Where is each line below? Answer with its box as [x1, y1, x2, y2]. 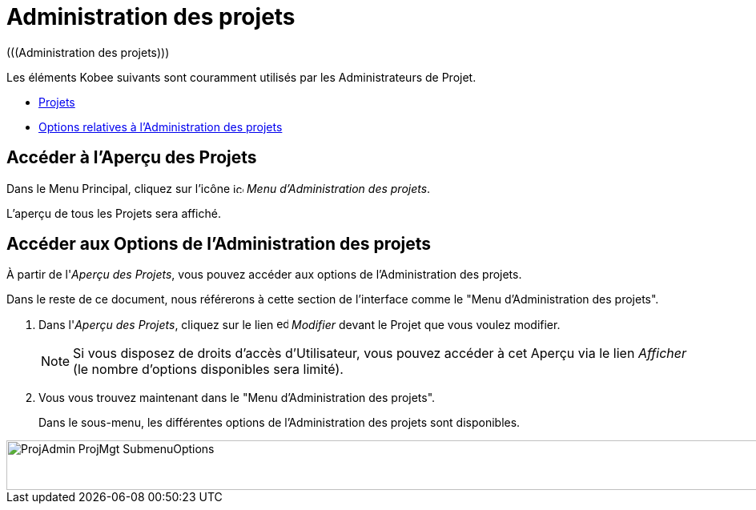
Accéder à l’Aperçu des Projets [6, 147, 257, 168]
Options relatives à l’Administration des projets [38, 119, 283, 134]
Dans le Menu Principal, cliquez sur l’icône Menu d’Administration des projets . [6, 181, 431, 195]
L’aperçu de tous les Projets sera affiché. [6, 206, 221, 220]
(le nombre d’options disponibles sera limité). [73, 361, 344, 378]
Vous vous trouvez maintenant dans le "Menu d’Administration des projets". [38, 391, 436, 405]
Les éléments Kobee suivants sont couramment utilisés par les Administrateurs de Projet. [6, 70, 477, 84]
